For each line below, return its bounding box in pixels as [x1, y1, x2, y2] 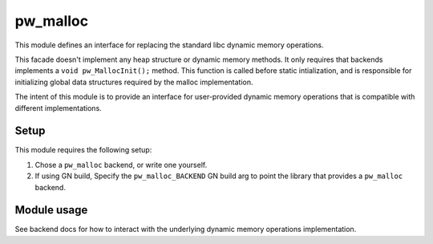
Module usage [14, 203, 88, 217]
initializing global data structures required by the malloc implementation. [14, 77, 253, 87]
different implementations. [14, 103, 102, 112]
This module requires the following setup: [14, 145, 152, 155]
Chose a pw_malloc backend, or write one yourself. [34, 160, 208, 169]
